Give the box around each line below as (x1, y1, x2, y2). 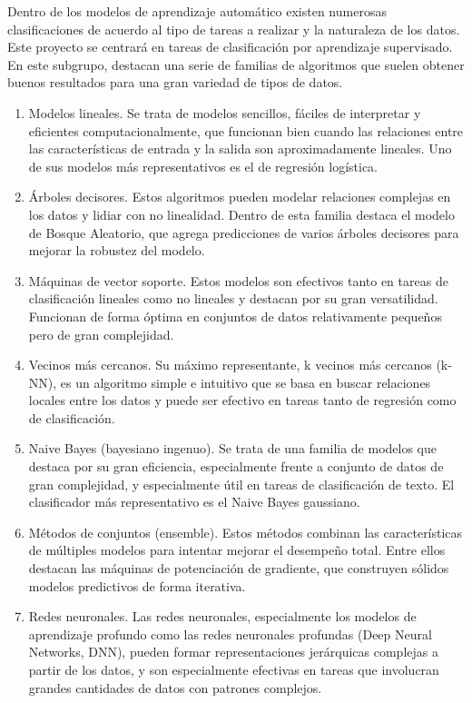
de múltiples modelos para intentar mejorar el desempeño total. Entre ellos (28, 540, 446, 559)
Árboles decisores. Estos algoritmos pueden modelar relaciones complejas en (28, 187, 451, 206)
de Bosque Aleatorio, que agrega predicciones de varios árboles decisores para (28, 223, 459, 242)
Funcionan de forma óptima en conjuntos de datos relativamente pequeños (28, 306, 442, 325)
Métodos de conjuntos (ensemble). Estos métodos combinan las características (28, 522, 463, 541)
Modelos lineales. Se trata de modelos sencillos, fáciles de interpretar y (28, 103, 421, 122)
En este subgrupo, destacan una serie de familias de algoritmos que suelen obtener (7, 54, 465, 74)
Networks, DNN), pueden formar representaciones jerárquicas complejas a (28, 642, 438, 661)
